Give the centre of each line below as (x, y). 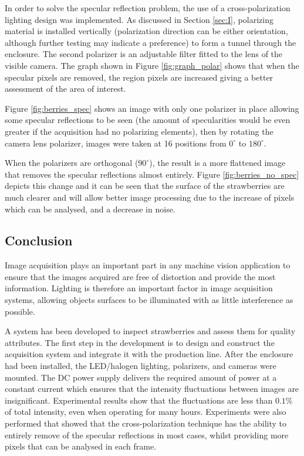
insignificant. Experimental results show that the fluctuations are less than (139, 400)
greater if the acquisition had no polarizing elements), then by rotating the (139, 131)
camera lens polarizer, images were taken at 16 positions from (116, 143)
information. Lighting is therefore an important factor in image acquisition (139, 288)
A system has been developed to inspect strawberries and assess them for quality (150, 331)
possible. (20, 311)
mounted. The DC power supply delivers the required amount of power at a (141, 377)
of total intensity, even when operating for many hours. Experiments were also (146, 412)
